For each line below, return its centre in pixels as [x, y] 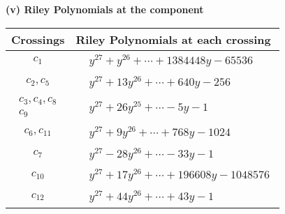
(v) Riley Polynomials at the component [105, 9]
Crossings [38, 39]
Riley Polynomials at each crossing [173, 39]
